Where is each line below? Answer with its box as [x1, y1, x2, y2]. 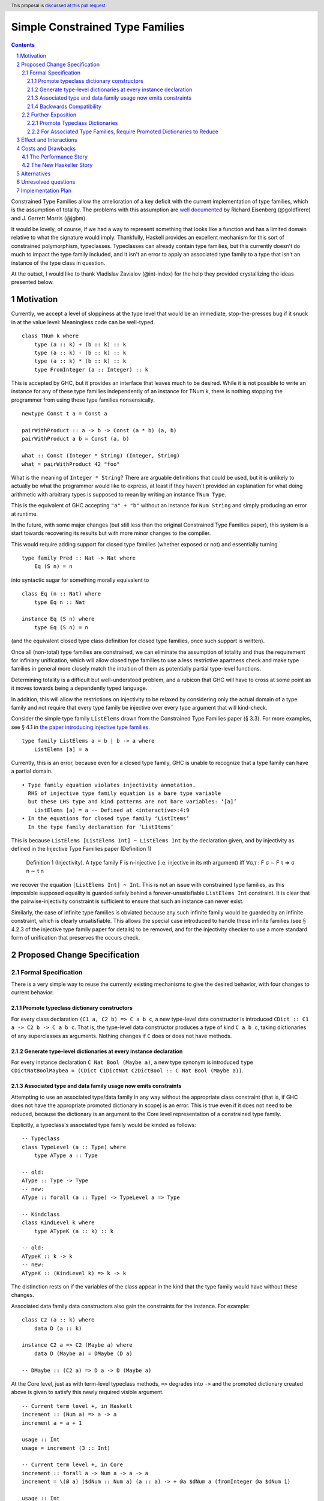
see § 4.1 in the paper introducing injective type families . [11, 723, 150, 731]
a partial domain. [11, 767, 53, 775]
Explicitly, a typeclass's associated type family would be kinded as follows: [11, 1122, 196, 1128]
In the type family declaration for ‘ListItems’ [28, 823, 174, 830]
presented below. [11, 279, 54, 286]
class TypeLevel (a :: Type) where [22, 1144, 127, 1150]
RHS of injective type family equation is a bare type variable [28, 790, 221, 797]
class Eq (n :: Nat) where [22, 590, 101, 597]
